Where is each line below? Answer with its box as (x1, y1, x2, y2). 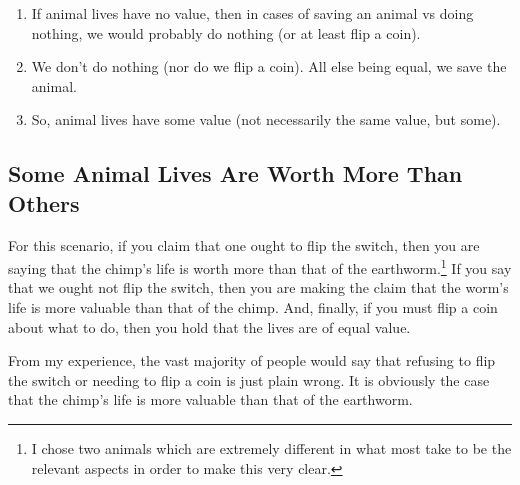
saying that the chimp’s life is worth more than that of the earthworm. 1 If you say (8, 255, 512, 278)
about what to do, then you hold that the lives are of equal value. (8, 316, 411, 337)
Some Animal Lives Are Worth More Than (8, 158, 463, 189)
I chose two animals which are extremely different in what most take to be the (31, 437, 512, 458)
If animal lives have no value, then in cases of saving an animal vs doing (31, 3, 474, 23)
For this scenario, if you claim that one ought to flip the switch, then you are (8, 234, 480, 255)
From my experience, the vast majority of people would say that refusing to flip (8, 350, 496, 371)
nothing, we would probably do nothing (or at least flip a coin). (31, 22, 421, 43)
